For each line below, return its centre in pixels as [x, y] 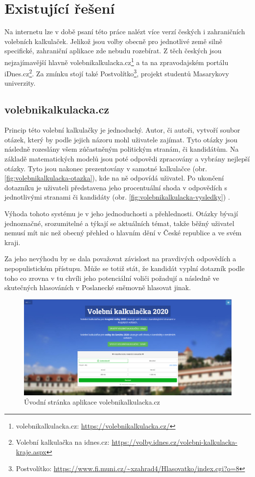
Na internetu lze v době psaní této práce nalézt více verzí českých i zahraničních [125, 32]
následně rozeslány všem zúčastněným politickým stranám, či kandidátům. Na [122, 149]
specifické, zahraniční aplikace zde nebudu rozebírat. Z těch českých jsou [113, 51]
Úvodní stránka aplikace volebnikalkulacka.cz [92, 402]
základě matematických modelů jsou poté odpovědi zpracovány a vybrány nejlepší [127, 158]
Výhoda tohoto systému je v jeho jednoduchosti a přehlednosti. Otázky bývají [121, 213]
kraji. [12, 242]
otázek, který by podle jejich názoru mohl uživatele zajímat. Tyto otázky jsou [121, 139]
